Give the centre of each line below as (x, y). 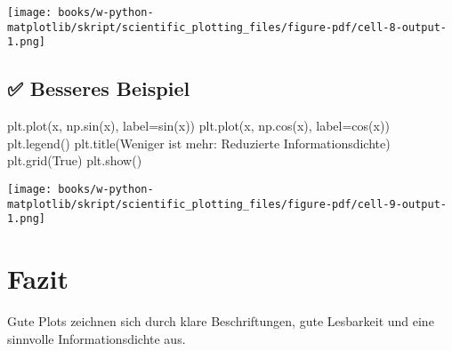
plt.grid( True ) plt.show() (75, 160)
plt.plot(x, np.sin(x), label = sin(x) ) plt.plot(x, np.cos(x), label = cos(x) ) (198, 126)
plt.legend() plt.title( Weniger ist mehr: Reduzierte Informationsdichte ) (199, 143)
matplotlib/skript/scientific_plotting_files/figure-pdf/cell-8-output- (227, 27)
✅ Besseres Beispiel (99, 88)
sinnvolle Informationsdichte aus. (97, 338)
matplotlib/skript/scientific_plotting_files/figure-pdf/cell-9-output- (227, 204)
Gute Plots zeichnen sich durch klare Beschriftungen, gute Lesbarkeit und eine (221, 321)
